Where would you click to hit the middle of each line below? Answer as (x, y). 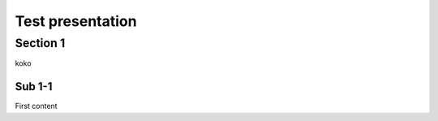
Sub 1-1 (34, 86)
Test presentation (76, 21)
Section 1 (40, 43)
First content (36, 106)
